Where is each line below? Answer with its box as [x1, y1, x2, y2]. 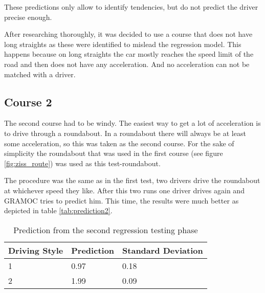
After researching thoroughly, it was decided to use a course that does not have [4, 29, 253, 39]
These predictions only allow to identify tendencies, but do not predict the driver [4, 2, 258, 12]
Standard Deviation [122, 244, 203, 256]
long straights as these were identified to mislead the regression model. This [4, 38, 241, 49]
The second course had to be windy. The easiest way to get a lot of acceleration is [4, 118, 261, 128]
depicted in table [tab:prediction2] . [4, 205, 113, 216]
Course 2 [4, 94, 52, 109]
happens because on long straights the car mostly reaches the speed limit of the [4, 49, 254, 59]
